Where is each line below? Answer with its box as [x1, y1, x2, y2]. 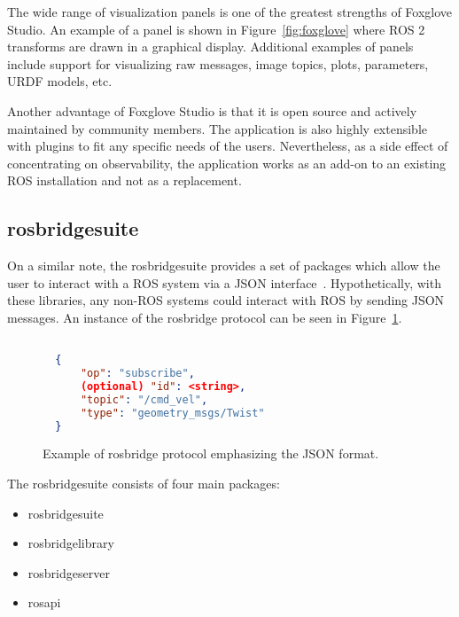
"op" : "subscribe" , [80, 367, 195, 380]
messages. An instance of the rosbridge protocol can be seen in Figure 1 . [7, 308, 402, 326]
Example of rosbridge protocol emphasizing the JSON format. [43, 444, 379, 463]
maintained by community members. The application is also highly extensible [7, 119, 428, 137]
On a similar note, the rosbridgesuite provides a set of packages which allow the [7, 256, 440, 275]
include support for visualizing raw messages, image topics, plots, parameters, [7, 54, 429, 73]
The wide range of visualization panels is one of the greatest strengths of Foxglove [7, 3, 453, 20]
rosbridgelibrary [27, 534, 114, 552]
